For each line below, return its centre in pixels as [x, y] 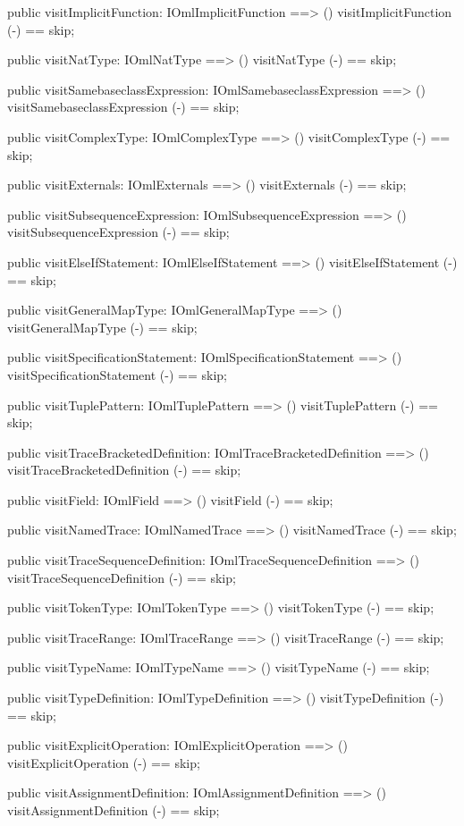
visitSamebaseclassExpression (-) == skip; [123, 107]
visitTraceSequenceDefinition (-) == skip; [122, 577]
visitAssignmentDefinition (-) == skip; [114, 810]
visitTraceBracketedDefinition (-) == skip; [124, 470]
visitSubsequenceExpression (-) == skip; [118, 232]
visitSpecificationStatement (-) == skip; [117, 374]
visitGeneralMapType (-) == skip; [102, 327]
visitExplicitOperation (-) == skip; [104, 762]
